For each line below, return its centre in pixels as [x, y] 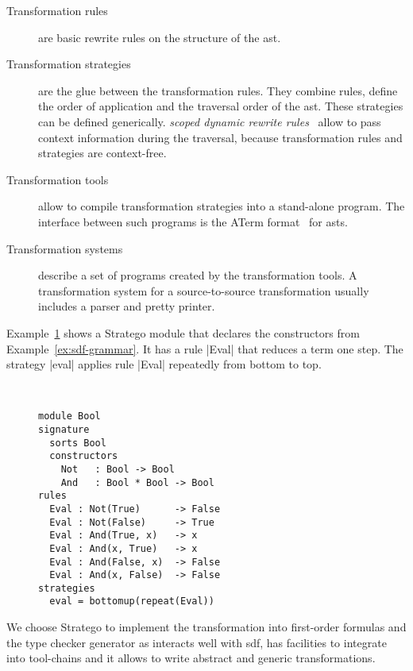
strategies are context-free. [102, 153]
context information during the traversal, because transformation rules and [220, 137]
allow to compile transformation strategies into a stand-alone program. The [222, 206]
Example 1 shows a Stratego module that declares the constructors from [183, 332]
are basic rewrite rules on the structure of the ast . [160, 37]
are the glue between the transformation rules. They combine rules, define [218, 90]
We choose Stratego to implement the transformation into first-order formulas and [206, 627]
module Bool [69, 416]
